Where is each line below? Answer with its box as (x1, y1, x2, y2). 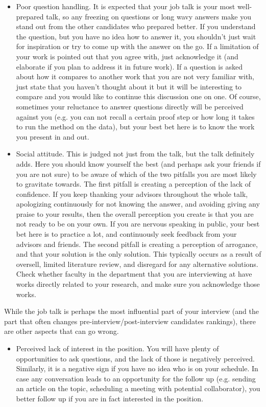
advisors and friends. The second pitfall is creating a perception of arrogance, (16, 238, 258, 249)
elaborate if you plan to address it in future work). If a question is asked (16, 61, 243, 72)
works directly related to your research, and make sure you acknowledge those (16, 279, 260, 289)
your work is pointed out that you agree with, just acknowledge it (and (16, 51, 238, 61)
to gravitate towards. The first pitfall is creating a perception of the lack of (16, 178, 251, 189)
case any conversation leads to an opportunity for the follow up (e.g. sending (16, 373, 256, 383)
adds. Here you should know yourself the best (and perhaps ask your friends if (16, 158, 261, 169)
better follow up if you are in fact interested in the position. (16, 393, 204, 403)
